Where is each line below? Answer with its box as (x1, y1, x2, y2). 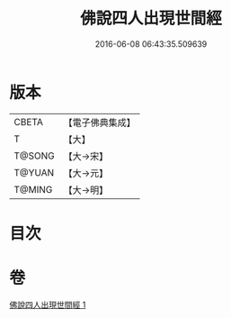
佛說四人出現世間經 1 (9, 299, 86, 310)
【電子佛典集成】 (63, 116, 137, 129)
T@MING (13, 183, 53, 195)
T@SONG (13, 150, 56, 162)
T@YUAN (13, 166, 55, 178)
